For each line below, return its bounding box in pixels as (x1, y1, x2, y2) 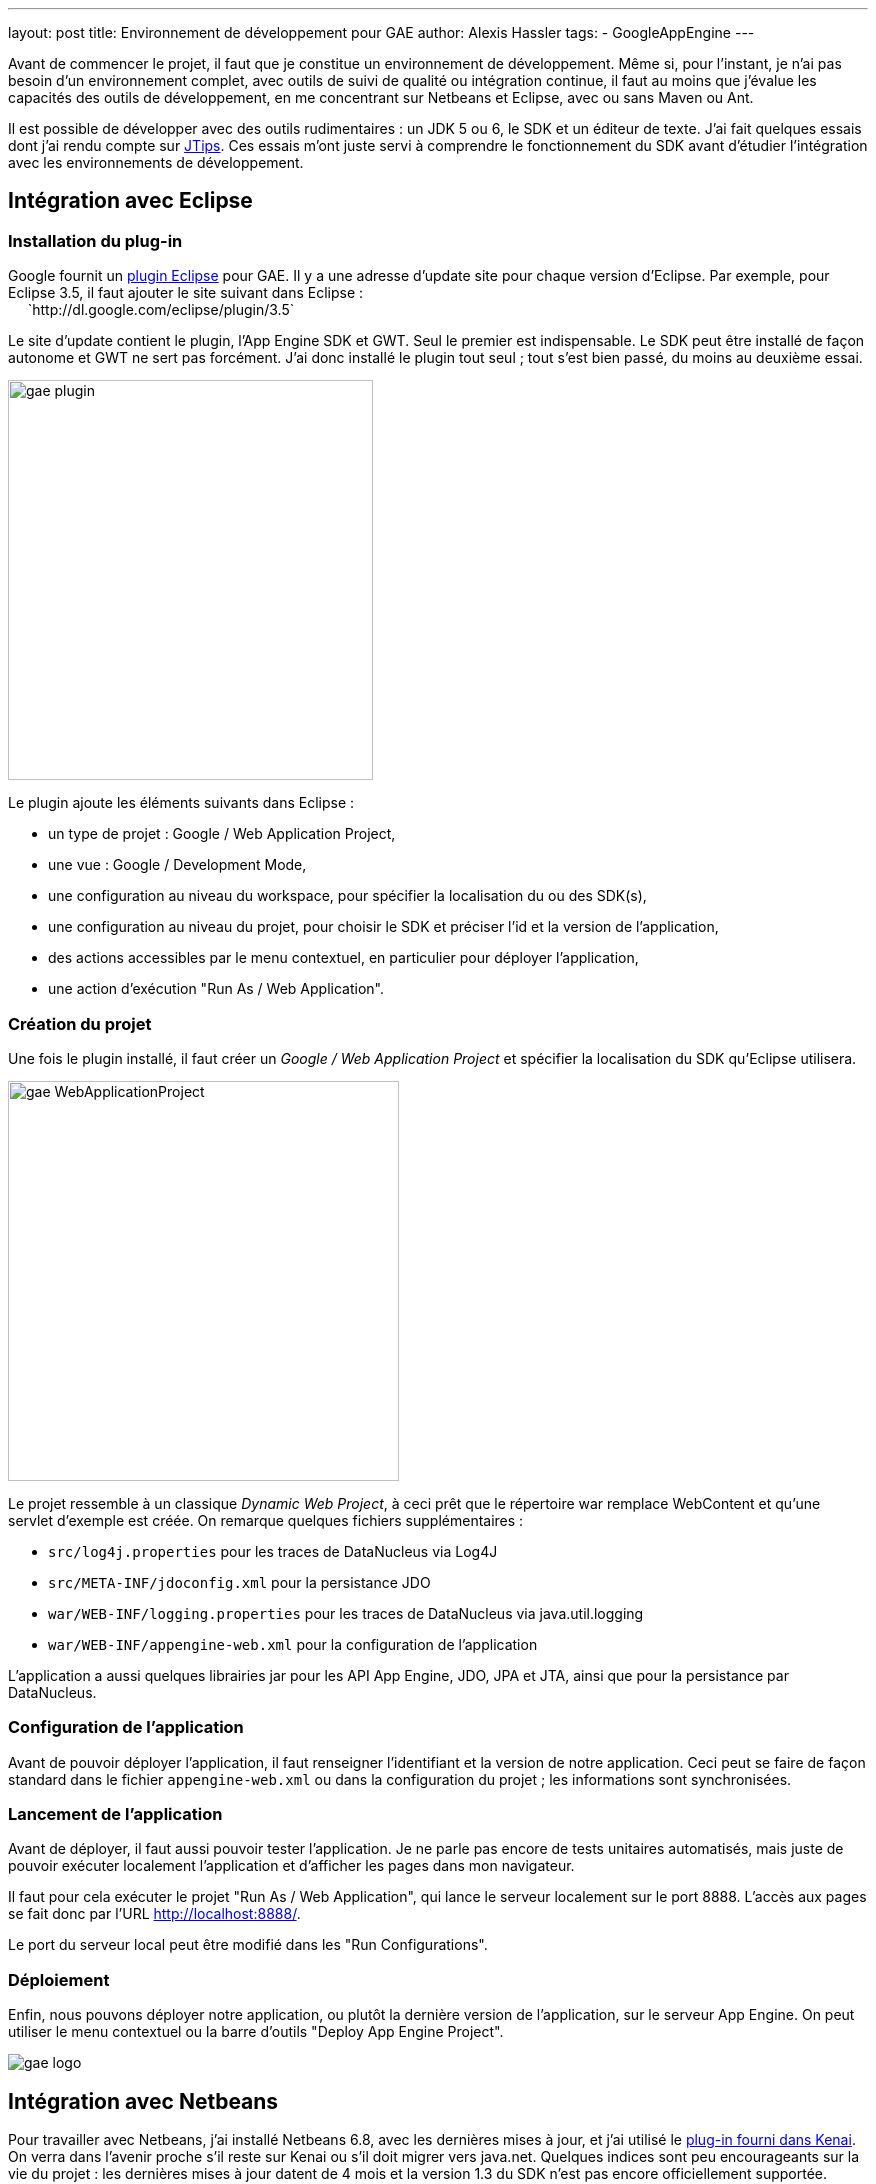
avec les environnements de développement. (8, 154, 304, 171)
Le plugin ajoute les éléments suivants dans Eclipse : (8, 794, 355, 812)
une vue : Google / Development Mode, (48, 856, 307, 874)
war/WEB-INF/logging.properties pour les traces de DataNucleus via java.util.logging (48, 1604, 644, 1622)
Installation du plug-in (8, 230, 183, 251)
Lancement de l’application (8, 1804, 223, 1825)
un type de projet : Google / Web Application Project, (48, 825, 396, 843)
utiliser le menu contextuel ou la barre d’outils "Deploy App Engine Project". (8, 2023, 504, 2041)
